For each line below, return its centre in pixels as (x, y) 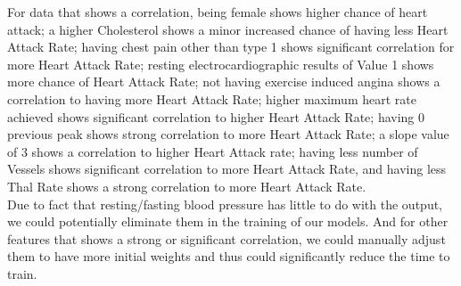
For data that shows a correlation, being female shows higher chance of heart (218, 12)
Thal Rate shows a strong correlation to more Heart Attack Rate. (187, 186)
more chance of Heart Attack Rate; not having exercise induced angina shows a (224, 82)
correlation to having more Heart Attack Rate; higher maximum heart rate (212, 98)
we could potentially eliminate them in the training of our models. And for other (228, 221)
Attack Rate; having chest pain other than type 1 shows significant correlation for (231, 47)
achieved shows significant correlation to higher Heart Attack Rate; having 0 (216, 116)
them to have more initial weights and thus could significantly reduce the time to (229, 256)
